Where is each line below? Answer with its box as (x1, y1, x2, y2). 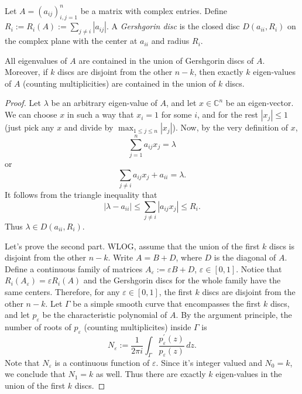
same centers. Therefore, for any (5, 286, 120, 297)
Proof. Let (5, 97, 41, 109)
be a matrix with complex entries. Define (80, 4, 228, 16)
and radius (151, 35, 190, 47)
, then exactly (194, 66, 243, 78)
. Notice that (236, 262, 282, 275)
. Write (108, 251, 133, 263)
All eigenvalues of (5, 54, 67, 66)
